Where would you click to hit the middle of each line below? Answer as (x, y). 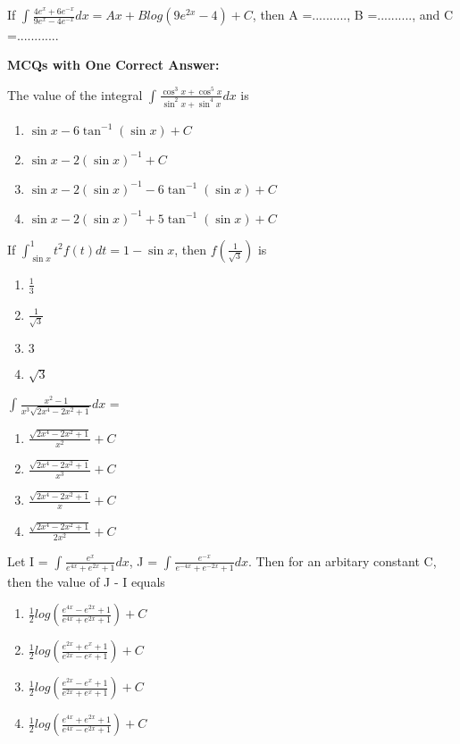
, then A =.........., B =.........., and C (353, 14)
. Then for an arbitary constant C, (342, 560)
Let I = (28, 560)
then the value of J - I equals (86, 581)
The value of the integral (75, 94)
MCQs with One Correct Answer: (113, 65)
